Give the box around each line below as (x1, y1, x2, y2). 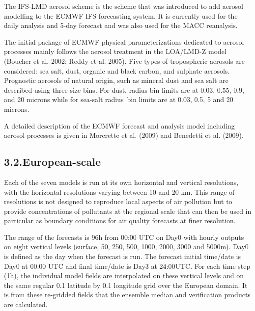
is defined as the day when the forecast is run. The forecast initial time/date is (4, 251, 241, 261)
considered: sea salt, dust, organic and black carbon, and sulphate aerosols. (4, 65, 230, 76)
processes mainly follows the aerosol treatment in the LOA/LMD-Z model (4, 46, 227, 56)
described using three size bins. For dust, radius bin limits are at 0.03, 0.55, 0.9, (4, 84, 245, 95)
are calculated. (4, 299, 48, 310)
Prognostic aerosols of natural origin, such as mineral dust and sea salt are (4, 75, 228, 85)
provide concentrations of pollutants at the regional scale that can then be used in (4, 206, 252, 216)
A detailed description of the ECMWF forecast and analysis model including (4, 120, 235, 130)
